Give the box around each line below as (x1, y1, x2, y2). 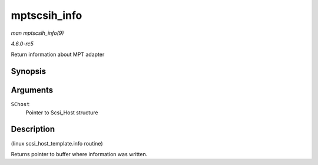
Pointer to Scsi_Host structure (25, 109, 98, 116)
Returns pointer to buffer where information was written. (11, 150, 148, 157)
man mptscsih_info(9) (11, 29, 64, 37)
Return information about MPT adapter (11, 51, 105, 58)
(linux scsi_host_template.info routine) (11, 140, 103, 147)
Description (11, 124, 55, 134)
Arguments (11, 85, 54, 95)
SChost (11, 101, 30, 108)
